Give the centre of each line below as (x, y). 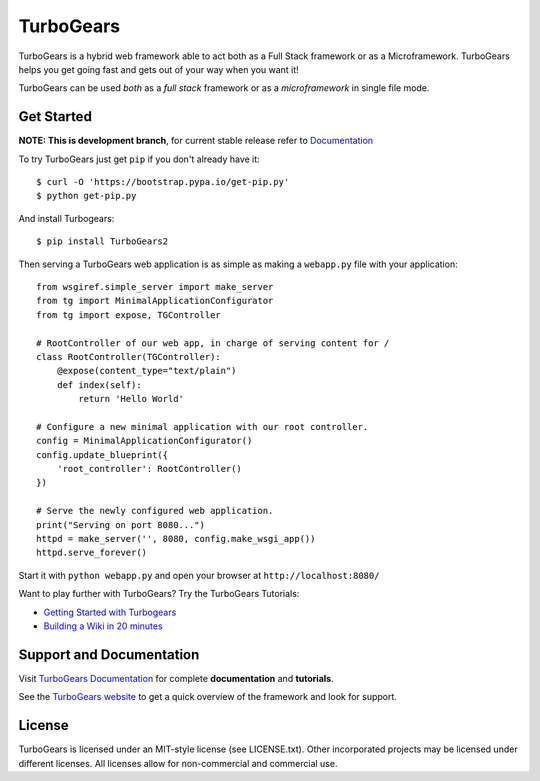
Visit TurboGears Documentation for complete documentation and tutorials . (176, 678)
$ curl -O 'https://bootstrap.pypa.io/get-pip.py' (163, 182)
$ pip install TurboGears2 (102, 241)
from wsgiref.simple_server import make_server (155, 286)
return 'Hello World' (131, 399)
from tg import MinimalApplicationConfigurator (155, 301)
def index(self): (99, 384)
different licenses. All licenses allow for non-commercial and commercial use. (178, 763)
